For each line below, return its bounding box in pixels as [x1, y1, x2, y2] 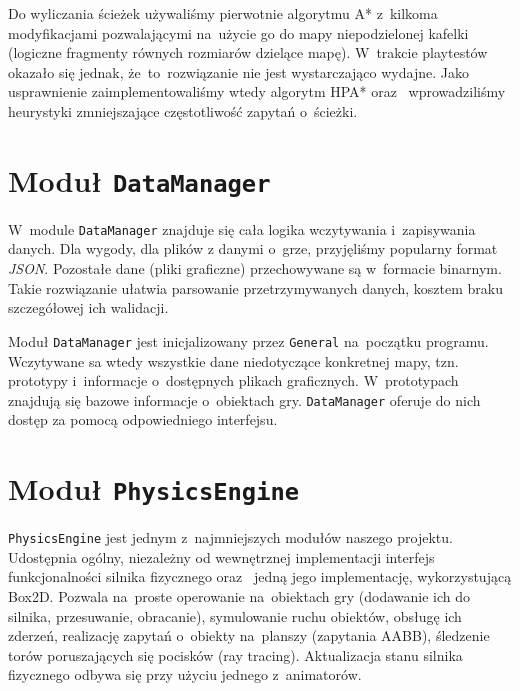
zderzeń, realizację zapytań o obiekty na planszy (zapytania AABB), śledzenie [8, 625, 490, 646]
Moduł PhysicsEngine [8, 468, 300, 509]
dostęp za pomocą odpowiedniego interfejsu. [8, 409, 278, 430]
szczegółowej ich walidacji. [8, 297, 169, 318]
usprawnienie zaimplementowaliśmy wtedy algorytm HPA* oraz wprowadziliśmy [8, 81, 506, 102]
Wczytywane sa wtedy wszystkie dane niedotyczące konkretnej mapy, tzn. [8, 350, 459, 371]
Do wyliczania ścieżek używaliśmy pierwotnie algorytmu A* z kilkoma [8, 3, 438, 23]
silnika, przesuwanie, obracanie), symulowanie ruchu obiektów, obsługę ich [8, 605, 462, 626]
